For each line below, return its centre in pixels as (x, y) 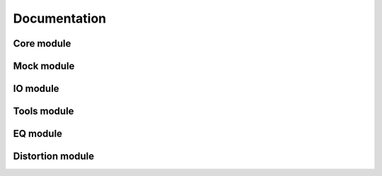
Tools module (44, 111)
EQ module (38, 134)
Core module (42, 43)
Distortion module (54, 157)
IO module (36, 89)
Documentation (60, 18)
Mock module (44, 66)
